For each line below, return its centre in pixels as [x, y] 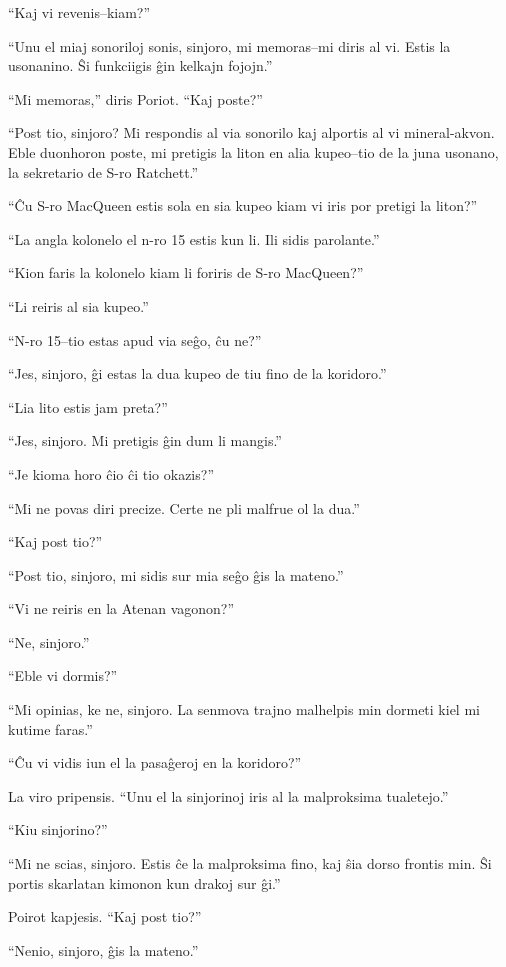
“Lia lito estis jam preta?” [88, 406]
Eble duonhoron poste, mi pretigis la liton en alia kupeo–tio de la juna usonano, [253, 151]
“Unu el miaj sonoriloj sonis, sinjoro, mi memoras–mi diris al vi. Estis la [229, 45]
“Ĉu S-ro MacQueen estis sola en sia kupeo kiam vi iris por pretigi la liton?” [243, 205]
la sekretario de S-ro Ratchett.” [103, 171]
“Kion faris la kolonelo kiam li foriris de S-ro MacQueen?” [186, 272]
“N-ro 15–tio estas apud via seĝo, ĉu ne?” [135, 339]
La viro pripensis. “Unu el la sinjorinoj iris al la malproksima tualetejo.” [228, 795]
